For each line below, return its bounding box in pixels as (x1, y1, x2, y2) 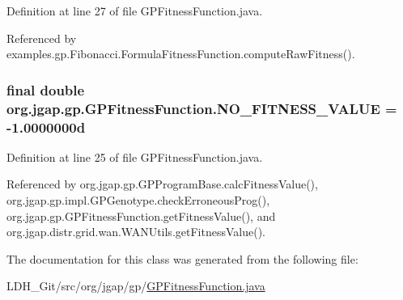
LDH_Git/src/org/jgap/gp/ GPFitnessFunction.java (6, 277, 265, 294)
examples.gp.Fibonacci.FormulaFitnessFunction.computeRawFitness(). (6, 45, 355, 62)
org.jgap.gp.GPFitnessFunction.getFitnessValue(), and (6, 207, 276, 224)
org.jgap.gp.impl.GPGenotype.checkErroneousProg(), (6, 192, 270, 209)
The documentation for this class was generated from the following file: (6, 250, 358, 267)
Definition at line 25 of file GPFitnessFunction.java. (6, 148, 263, 165)
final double (6, 79, 85, 99)
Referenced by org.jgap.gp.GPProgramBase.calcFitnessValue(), (6, 175, 318, 192)
